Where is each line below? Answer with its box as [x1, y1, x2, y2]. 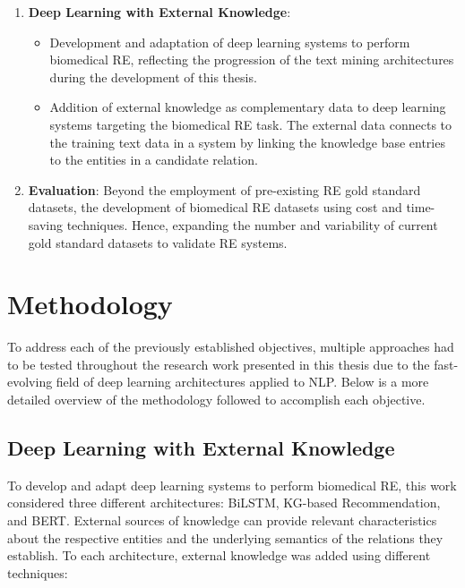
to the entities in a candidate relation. [49, 150, 258, 169]
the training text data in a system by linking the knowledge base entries [49, 132, 445, 151]
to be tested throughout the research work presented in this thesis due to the [7, 354, 430, 373]
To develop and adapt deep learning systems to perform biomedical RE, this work [7, 475, 457, 494]
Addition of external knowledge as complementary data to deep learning [49, 98, 446, 116]
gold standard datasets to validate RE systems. [28, 233, 288, 251]
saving [28, 215, 63, 234]
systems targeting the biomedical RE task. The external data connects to [49, 115, 452, 133]
